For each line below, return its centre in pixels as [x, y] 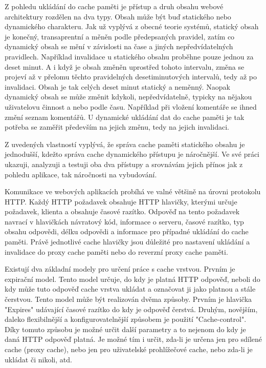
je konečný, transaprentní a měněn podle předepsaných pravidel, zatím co [120, 36]
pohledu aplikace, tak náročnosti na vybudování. [81, 174]
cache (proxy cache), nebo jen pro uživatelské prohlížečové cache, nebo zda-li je [129, 349]
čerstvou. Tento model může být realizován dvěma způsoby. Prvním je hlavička [128, 299]
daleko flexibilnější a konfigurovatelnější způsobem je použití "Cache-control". [126, 319]
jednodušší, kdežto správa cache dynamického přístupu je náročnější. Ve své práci [132, 154]
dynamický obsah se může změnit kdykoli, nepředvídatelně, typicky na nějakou [128, 97]
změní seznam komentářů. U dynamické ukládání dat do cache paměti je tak [125, 117]
